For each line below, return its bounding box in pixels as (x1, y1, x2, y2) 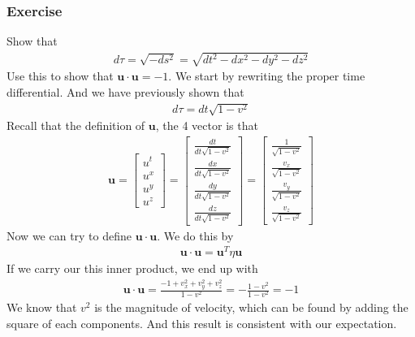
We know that (6, 299, 77, 316)
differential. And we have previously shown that (6, 83, 244, 100)
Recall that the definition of (6, 117, 145, 134)
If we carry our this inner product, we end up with (6, 260, 258, 277)
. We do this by (157, 227, 234, 244)
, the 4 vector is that (155, 117, 258, 134)
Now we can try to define (6, 227, 132, 244)
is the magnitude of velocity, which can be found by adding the (94, 299, 409, 316)
